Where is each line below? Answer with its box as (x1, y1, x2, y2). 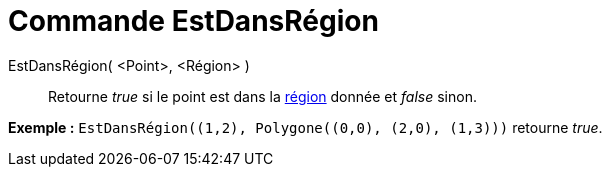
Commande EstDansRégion (8, 4, 379, 38)
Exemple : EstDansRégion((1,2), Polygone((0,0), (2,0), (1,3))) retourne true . (8, 118, 603, 136)
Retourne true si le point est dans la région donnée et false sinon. (48, 87, 477, 105)
